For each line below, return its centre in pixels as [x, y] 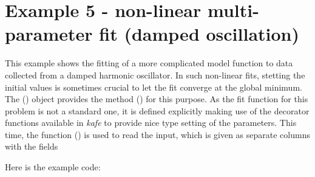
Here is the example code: [53, 167]
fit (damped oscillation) [199, 34]
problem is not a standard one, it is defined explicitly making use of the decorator [157, 110]
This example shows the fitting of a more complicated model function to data [149, 63]
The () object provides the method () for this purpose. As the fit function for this [157, 99]
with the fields [32, 146]
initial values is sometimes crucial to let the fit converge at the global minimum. [154, 87]
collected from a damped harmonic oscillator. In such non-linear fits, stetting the [155, 75]
